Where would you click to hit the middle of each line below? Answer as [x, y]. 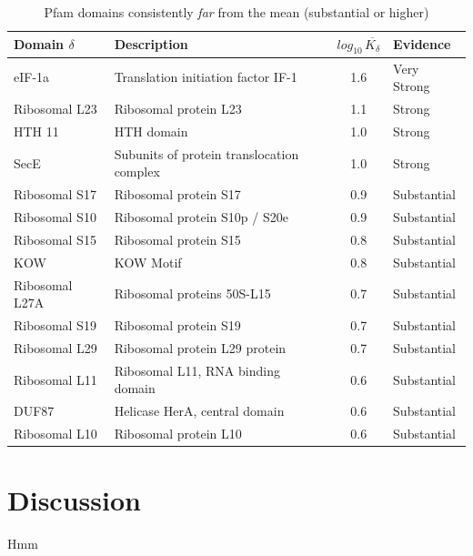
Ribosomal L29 [55, 347]
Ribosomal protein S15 [177, 239]
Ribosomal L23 [55, 109]
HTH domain [151, 131]
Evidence [422, 44]
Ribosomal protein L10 [178, 433]
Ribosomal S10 [55, 217]
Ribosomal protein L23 [178, 109]
